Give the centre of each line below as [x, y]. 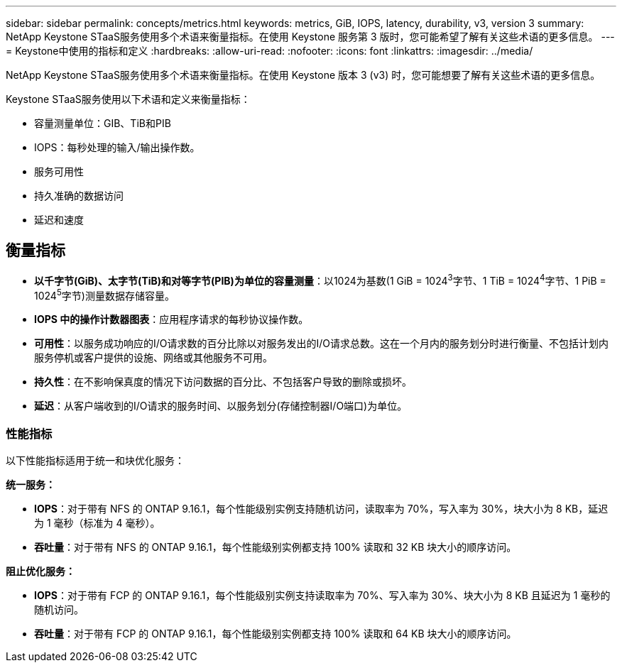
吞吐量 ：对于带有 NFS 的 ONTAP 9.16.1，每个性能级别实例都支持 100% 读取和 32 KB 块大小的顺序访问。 [275, 547]
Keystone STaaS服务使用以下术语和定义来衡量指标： [128, 99]
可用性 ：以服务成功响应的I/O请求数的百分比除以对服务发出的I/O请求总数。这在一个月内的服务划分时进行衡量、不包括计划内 [322, 344]
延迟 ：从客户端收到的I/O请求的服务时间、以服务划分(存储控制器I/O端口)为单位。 [221, 406]
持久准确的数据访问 [79, 196]
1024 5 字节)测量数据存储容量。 [104, 294]
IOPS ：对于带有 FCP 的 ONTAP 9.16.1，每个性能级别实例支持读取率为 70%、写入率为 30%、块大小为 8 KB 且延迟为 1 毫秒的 [322, 595]
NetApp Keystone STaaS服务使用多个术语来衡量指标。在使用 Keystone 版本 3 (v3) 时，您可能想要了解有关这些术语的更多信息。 [303, 75]
